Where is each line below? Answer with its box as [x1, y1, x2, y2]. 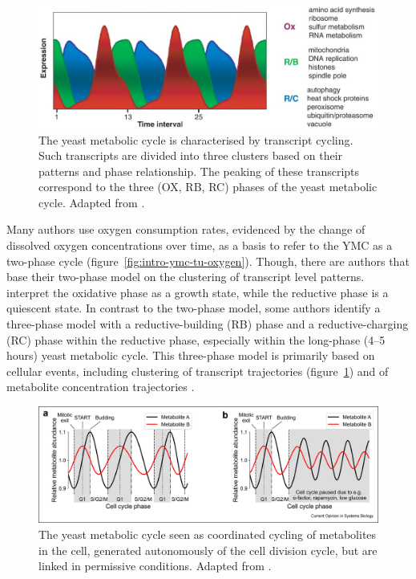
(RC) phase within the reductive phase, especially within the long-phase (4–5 [6, 331, 386, 348]
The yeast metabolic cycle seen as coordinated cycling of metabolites [38, 525, 377, 542]
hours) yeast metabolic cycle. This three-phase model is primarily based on [6, 347, 375, 364]
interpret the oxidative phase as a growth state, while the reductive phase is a [6, 283, 389, 300]
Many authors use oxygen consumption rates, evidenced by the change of [6, 221, 366, 238]
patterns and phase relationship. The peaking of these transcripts [38, 162, 360, 179]
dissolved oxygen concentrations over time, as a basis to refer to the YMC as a [6, 237, 393, 254]
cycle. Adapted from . [38, 194, 145, 210]
